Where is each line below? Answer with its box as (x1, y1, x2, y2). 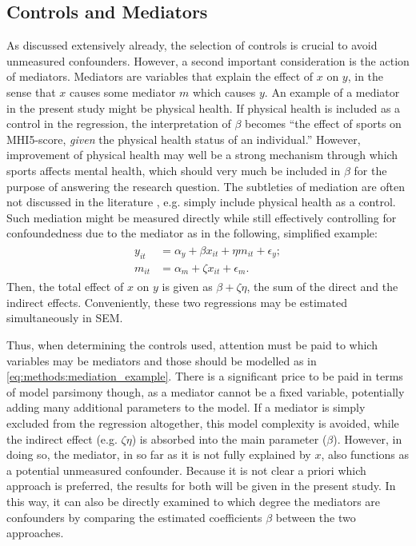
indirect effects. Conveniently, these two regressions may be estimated (6, 293, 347, 310)
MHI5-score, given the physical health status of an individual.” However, (6, 130, 361, 147)
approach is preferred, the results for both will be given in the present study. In (6, 477, 396, 494)
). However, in (333, 430, 402, 447)
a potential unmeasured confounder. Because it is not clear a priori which (6, 461, 366, 478)
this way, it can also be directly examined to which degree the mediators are (6, 492, 381, 509)
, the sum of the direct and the (246, 278, 398, 295)
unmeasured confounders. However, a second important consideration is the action (6, 52, 410, 69)
